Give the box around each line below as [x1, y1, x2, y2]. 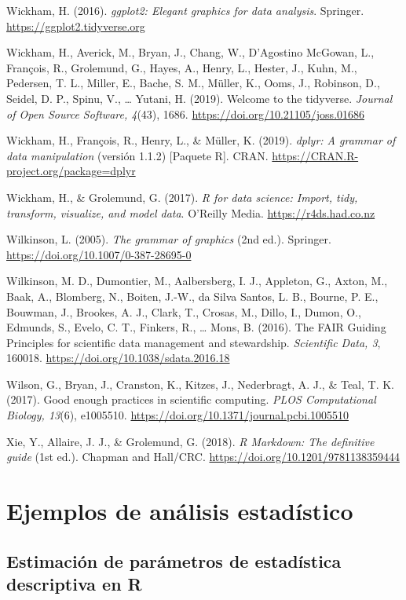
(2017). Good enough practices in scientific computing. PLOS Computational [6, 391, 376, 408]
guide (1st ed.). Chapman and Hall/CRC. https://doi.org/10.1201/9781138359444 [6, 448, 400, 465]
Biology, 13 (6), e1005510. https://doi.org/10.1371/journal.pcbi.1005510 [6, 407, 349, 423]
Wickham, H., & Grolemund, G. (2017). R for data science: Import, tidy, [6, 188, 358, 205]
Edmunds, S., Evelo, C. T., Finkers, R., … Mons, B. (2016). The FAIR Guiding [6, 319, 386, 335]
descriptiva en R [6, 572, 142, 595]
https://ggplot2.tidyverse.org [6, 17, 145, 34]
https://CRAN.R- [272, 147, 359, 163]
